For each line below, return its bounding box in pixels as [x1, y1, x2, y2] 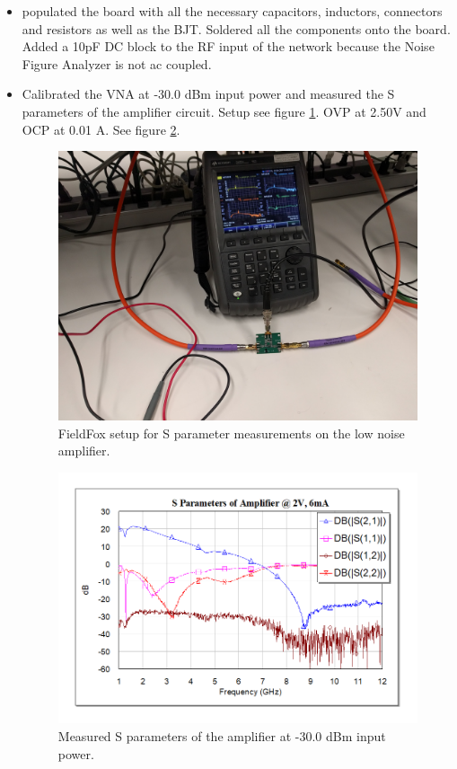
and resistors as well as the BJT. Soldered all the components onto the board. [22, 19, 451, 38]
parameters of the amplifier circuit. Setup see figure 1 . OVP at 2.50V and [22, 102, 426, 120]
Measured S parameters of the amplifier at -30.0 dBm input [57, 726, 386, 745]
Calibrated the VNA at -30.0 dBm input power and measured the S [22, 84, 395, 103]
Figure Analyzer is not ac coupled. [22, 54, 212, 73]
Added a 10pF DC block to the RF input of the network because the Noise [22, 37, 435, 56]
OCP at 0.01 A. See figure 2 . [22, 119, 180, 138]
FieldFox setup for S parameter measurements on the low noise [57, 423, 405, 442]
